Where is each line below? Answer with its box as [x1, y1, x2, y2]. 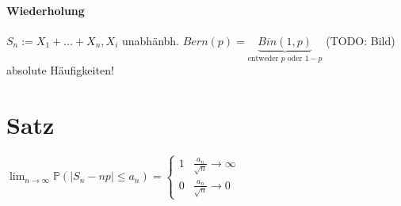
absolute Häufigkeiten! [6, 62, 114, 78]
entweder [247, 54, 279, 63]
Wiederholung [6, 2, 85, 18]
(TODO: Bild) [326, 32, 395, 48]
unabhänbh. [121, 32, 179, 48]
